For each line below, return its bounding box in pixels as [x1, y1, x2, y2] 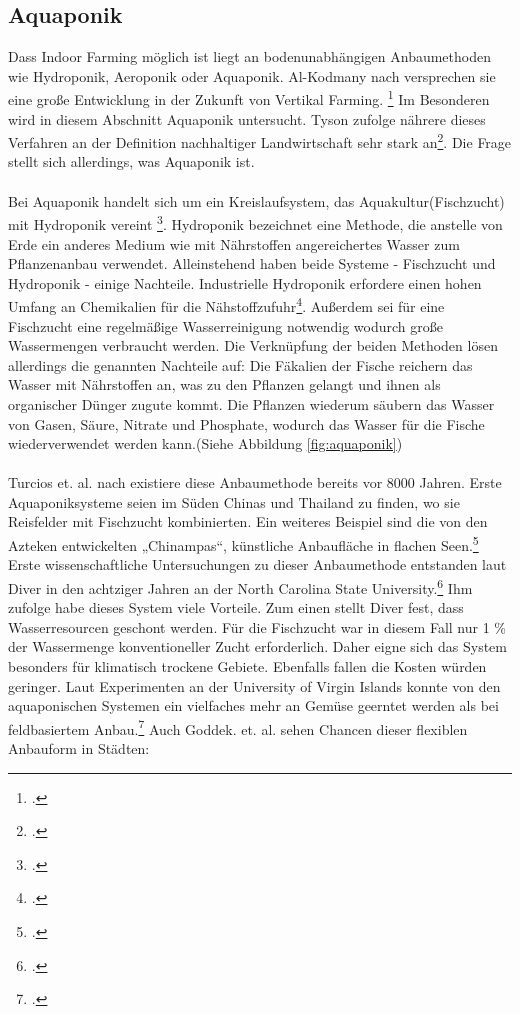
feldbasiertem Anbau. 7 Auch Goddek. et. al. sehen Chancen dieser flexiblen [8, 715, 468, 739]
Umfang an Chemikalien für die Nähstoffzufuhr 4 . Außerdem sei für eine [8, 293, 445, 316]
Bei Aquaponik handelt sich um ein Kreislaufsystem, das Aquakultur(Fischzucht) [8, 190, 505, 211]
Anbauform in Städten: [8, 737, 150, 758]
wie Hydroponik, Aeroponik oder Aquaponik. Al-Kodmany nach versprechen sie [8, 65, 496, 86]
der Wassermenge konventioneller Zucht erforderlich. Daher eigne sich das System [8, 636, 507, 657]
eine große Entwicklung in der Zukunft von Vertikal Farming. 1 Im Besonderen [8, 86, 490, 110]
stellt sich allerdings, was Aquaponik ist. [8, 151, 255, 172]
